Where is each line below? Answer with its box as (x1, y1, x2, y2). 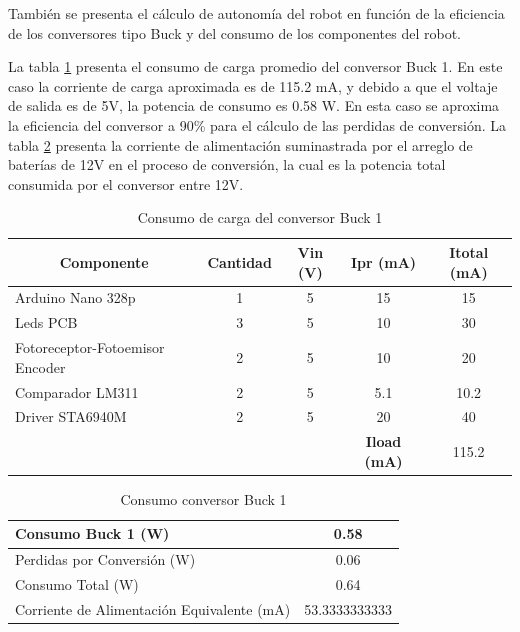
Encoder (15, 356, 66, 377)
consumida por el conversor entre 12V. (8, 173, 244, 194)
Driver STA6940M (15, 406, 127, 427)
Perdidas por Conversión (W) (15, 549, 196, 570)
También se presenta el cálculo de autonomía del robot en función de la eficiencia (8, 3, 505, 23)
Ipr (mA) (350, 251, 417, 272)
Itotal (449, 241, 489, 262)
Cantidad (207, 251, 272, 272)
